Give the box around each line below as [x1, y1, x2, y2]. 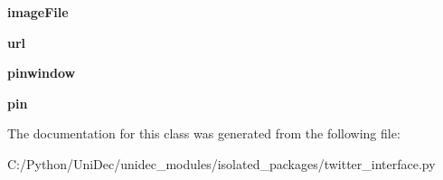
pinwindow [7, 63, 76, 82]
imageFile [7, 3, 69, 21]
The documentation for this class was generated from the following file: [7, 124, 401, 143]
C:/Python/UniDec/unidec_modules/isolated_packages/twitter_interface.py [7, 154, 436, 173]
